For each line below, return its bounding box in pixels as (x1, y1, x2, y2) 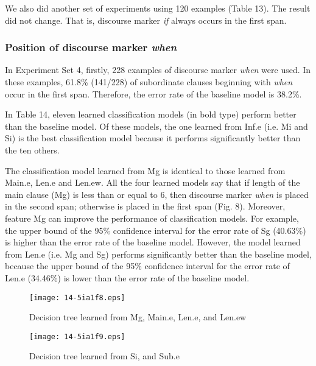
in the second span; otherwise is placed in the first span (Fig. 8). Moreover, (5, 200, 286, 213)
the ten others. (5, 143, 60, 156)
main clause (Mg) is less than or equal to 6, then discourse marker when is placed (5, 188, 309, 200)
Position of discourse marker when (5, 40, 177, 55)
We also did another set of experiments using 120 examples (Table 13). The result (5, 2, 311, 14)
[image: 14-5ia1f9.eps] (29, 332, 125, 341)
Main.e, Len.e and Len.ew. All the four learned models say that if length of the (5, 176, 300, 189)
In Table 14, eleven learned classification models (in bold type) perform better (5, 108, 297, 121)
